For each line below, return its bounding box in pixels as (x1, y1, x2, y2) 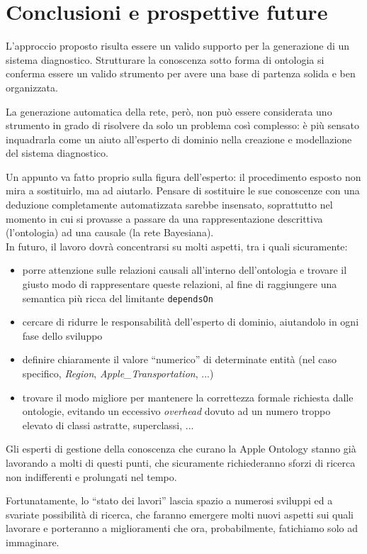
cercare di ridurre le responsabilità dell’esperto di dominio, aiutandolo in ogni (22, 314, 359, 329)
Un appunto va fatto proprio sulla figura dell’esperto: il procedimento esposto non (6, 169, 361, 184)
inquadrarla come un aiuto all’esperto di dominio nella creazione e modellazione (6, 131, 352, 146)
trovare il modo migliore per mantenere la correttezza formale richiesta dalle (22, 389, 354, 404)
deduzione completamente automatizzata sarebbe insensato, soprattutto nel (6, 197, 333, 212)
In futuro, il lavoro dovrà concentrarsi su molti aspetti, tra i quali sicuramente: (6, 238, 348, 253)
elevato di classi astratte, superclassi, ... (22, 417, 194, 432)
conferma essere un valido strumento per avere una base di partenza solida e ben (6, 66, 356, 81)
